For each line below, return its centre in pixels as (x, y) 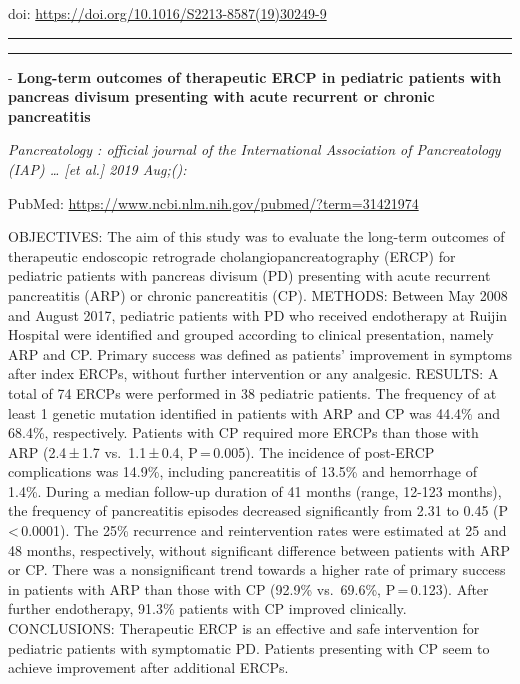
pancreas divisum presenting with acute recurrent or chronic (221, 96)
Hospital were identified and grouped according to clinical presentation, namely (251, 334)
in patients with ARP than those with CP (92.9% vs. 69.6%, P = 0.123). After (248, 588)
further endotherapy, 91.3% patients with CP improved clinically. (207, 608)
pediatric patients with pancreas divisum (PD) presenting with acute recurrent (249, 275)
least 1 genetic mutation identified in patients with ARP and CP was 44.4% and (254, 412)
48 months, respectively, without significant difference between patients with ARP (259, 549)
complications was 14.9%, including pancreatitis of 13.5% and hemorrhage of (242, 471)
